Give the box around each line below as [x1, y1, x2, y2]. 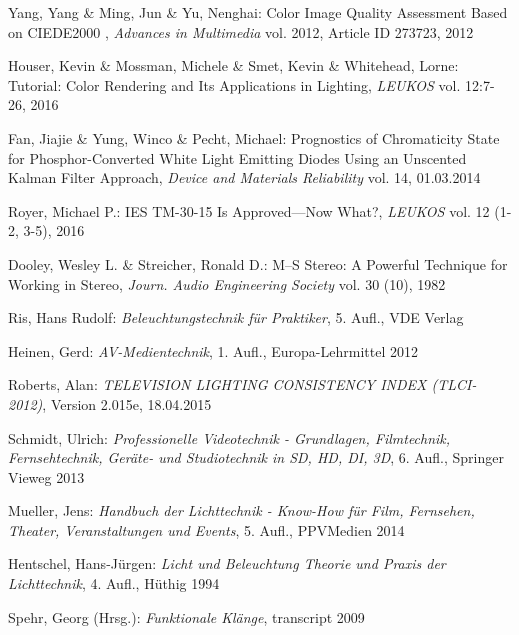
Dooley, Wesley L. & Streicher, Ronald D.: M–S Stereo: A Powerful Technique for [8, 253, 508, 274]
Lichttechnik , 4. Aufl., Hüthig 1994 [8, 573, 220, 594]
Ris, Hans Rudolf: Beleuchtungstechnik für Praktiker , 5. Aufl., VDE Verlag [8, 307, 464, 328]
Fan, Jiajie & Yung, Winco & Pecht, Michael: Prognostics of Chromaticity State [8, 127, 500, 148]
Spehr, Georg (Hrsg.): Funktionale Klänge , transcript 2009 [8, 606, 365, 627]
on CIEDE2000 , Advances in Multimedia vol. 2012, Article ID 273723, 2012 [8, 21, 474, 42]
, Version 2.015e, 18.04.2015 [42, 393, 212, 414]
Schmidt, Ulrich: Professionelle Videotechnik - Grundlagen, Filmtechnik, [8, 427, 451, 448]
